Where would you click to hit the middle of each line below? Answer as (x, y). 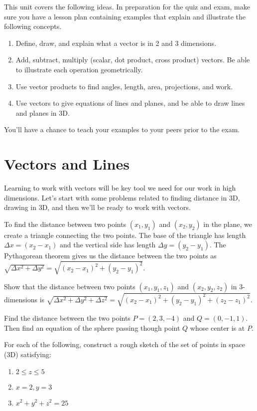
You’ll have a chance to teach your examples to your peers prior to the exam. (122, 129)
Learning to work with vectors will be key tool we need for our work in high (120, 188)
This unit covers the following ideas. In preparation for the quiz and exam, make (127, 6)
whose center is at (217, 327)
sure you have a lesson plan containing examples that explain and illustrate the (125, 16)
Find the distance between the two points (67, 318)
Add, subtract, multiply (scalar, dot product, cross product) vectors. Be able (133, 60)
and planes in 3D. (43, 112)
